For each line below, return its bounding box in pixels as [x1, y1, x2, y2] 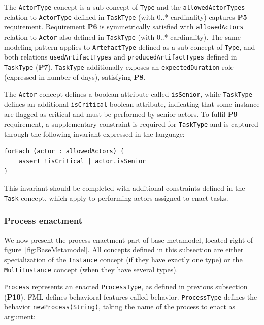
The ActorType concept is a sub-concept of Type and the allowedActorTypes [4, 2, 245, 12]
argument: [4, 311, 36, 322]
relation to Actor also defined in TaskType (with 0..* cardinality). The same [4, 31, 241, 42]
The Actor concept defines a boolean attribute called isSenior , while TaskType [4, 88, 252, 99]
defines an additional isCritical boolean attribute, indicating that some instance [4, 98, 260, 109]
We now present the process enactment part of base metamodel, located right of [4, 234, 253, 245]
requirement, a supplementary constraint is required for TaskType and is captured [4, 119, 258, 129]
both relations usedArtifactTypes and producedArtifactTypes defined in [4, 51, 237, 62]
